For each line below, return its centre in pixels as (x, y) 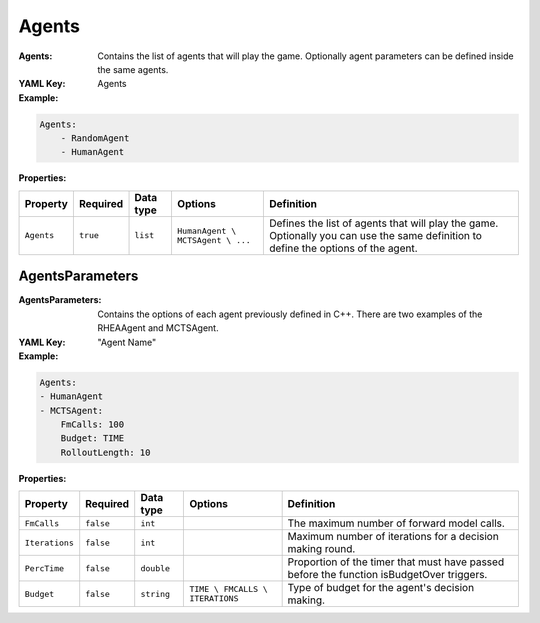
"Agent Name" (127, 342)
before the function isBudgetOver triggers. (387, 575)
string (155, 593)
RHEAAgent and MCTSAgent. (158, 328)
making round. (321, 549)
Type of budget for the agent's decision (381, 588)
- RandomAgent (95, 138)
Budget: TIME (92, 438)
